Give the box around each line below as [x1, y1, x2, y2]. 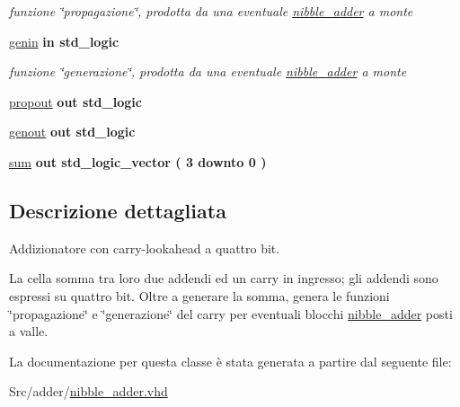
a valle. [9, 322, 49, 341]
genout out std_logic [9, 122, 136, 141]
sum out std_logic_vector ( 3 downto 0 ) [9, 152, 267, 171]
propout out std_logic [9, 92, 142, 111]
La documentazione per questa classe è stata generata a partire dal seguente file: [9, 351, 452, 370]
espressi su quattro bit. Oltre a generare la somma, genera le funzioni [9, 286, 390, 305]
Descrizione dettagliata [9, 196, 226, 224]
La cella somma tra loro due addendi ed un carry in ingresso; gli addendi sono [9, 269, 438, 288]
